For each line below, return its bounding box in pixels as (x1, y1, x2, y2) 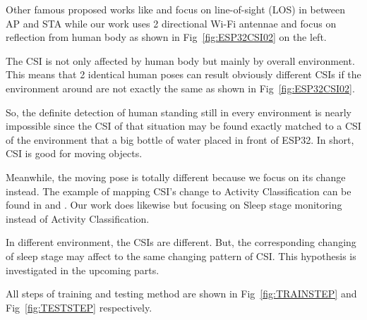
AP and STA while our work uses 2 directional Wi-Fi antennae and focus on (6, 16, 337, 30)
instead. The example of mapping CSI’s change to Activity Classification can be (6, 183, 351, 198)
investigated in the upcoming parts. (6, 262, 160, 277)
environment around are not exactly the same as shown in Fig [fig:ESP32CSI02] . (6, 80, 355, 95)
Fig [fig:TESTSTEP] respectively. (6, 300, 152, 314)
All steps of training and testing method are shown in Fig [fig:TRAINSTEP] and (6, 286, 357, 301)
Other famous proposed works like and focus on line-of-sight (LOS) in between (6, 2, 345, 16)
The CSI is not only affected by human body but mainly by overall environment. (6, 53, 355, 68)
